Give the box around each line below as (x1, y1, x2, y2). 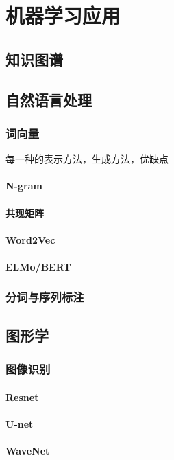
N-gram (5, 179, 42, 193)
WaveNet (5, 443, 50, 457)
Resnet (5, 389, 39, 404)
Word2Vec (5, 232, 55, 246)
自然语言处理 (5, 89, 92, 110)
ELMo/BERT (5, 259, 71, 273)
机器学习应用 (5, 1, 121, 30)
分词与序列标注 (5, 288, 84, 306)
